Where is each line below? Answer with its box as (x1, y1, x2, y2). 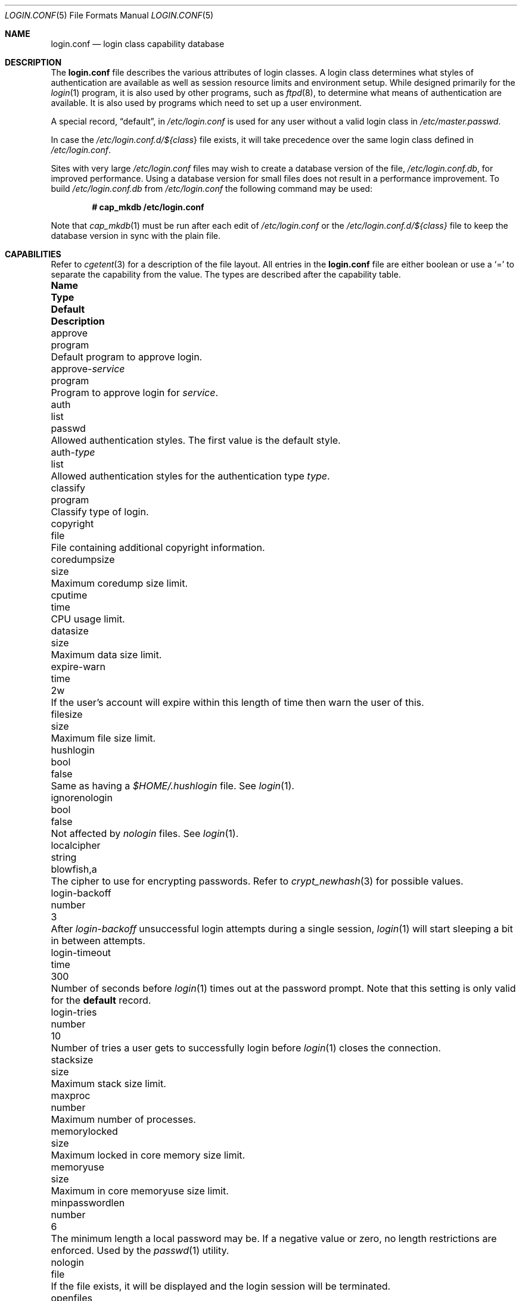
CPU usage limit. (51, 613, 125, 625)
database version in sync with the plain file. (51, 231, 221, 241)
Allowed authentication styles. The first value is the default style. (51, 434, 341, 446)
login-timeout (51, 947, 111, 958)
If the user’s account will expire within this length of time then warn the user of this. (51, 696, 424, 708)
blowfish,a (51, 863, 97, 875)
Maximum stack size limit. (51, 1078, 166, 1090)
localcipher (51, 839, 101, 851)
